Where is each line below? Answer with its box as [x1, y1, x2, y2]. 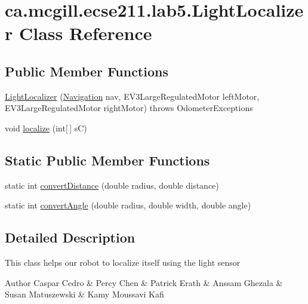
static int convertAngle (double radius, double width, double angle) [5, 199, 251, 211]
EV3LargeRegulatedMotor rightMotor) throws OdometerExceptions [5, 102, 253, 114]
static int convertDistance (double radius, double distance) [5, 179, 219, 191]
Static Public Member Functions [5, 151, 210, 169]
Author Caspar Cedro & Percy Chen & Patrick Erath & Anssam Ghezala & [5, 276, 283, 288]
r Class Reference [5, 21, 152, 45]
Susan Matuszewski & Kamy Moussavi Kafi [5, 288, 164, 300]
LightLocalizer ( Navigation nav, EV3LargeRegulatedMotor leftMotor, [5, 90, 260, 102]
